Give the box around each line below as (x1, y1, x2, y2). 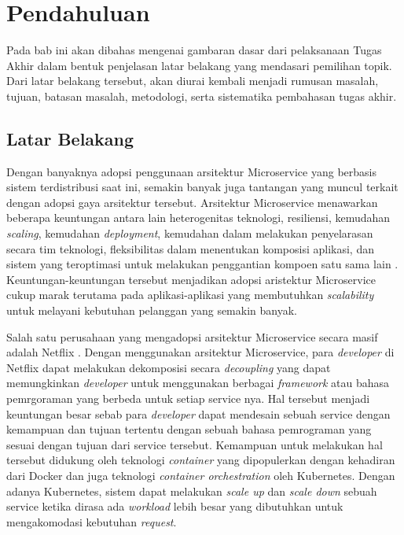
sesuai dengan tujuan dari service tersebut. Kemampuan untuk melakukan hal (6, 436, 383, 452)
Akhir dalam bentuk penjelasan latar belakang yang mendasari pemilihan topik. (6, 57, 392, 73)
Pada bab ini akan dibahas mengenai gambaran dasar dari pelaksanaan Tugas (6, 42, 382, 58)
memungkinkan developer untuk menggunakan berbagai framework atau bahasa (6, 374, 390, 391)
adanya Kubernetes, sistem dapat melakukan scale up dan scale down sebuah (6, 482, 377, 499)
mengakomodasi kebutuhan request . (6, 513, 177, 529)
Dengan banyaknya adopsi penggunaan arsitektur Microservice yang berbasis (6, 163, 376, 179)
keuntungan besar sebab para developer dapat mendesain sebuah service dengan (6, 405, 391, 422)
